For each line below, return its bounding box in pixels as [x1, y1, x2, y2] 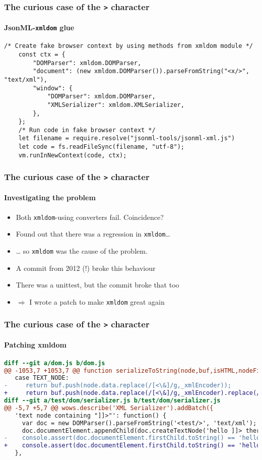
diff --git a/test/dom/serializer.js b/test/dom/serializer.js [4, 397, 221, 405]
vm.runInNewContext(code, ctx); [18, 151, 127, 159]
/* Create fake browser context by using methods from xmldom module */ [4, 42, 253, 50]
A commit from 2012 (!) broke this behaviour [16, 262, 156, 273]
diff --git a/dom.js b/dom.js [4, 359, 105, 367]
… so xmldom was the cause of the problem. [16, 245, 148, 256]
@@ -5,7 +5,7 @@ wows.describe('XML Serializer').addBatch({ [4, 404, 214, 412]
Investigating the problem [4, 192, 96, 203]
